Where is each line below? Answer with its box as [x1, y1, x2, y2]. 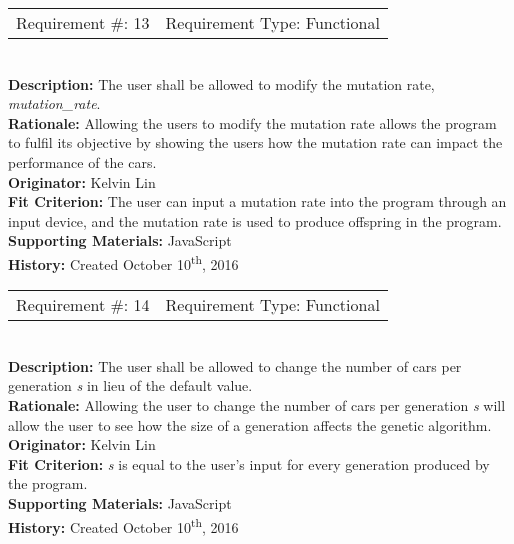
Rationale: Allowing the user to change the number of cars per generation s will [8, 394, 506, 415]
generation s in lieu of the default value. [8, 375, 253, 396]
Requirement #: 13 [16, 11, 150, 34]
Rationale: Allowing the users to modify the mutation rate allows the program [8, 112, 497, 133]
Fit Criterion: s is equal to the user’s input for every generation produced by [8, 453, 490, 474]
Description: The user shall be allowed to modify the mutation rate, [8, 73, 435, 94]
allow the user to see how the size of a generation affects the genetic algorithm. [8, 414, 492, 435]
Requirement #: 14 [16, 293, 150, 317]
